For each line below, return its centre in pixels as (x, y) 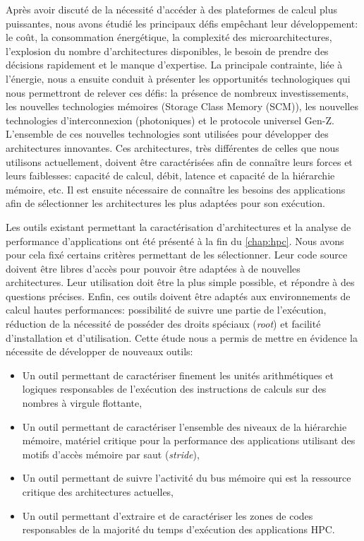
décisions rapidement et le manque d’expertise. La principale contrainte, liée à (174, 65)
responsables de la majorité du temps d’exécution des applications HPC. (178, 529)
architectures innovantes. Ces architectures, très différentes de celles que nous (172, 147)
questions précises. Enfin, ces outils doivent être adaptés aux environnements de (178, 296)
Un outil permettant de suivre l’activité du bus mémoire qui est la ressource (187, 478)
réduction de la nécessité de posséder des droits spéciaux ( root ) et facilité (163, 324)
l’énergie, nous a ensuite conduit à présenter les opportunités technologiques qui (178, 78)
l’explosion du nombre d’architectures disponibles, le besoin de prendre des (167, 50)
